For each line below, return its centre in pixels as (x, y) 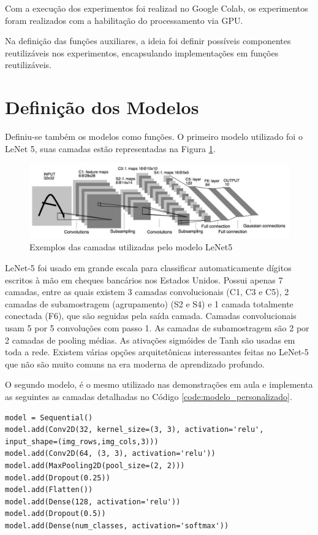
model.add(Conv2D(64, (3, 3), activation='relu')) (110, 454)
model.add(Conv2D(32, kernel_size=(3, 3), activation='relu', (134, 430)
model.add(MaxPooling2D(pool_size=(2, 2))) (95, 465)
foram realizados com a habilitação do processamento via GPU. (124, 20)
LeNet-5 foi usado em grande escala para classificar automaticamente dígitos (148, 268)
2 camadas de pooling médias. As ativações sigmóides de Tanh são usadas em (150, 340)
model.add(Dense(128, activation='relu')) (93, 502)
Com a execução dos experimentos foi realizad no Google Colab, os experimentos (157, 8)
